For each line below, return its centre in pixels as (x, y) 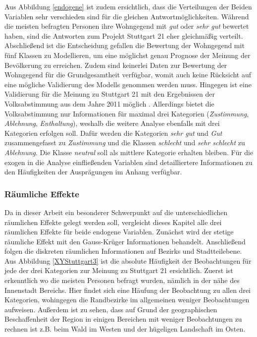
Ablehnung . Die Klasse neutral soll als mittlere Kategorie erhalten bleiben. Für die (129, 152)
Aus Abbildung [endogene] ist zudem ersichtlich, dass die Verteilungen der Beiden (128, 6)
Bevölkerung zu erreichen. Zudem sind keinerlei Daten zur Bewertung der (116, 65)
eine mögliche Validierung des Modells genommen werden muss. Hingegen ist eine (128, 84)
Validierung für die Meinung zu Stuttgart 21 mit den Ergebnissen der (110, 94)
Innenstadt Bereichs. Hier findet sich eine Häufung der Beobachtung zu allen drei (128, 290)
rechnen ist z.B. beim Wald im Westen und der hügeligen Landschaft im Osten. (125, 329)
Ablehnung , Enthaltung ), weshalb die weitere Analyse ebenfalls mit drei (112, 123)
